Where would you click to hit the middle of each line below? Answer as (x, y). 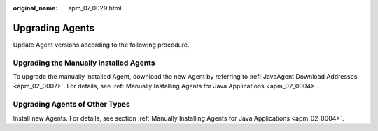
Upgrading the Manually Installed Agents (84, 63)
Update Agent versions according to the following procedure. (101, 45)
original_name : (35, 8)
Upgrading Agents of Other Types (72, 105)
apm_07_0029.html (95, 8)
